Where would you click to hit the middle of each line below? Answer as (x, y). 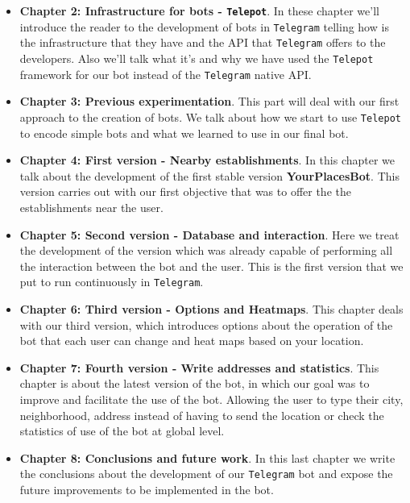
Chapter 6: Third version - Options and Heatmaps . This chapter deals (211, 308)
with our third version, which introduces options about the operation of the (206, 324)
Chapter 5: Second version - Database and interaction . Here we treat (209, 234)
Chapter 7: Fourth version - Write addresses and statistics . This (199, 367)
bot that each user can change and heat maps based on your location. (192, 341)
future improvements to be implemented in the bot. (147, 489)
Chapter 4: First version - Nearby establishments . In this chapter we (207, 160)
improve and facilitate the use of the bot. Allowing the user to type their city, (211, 399)
